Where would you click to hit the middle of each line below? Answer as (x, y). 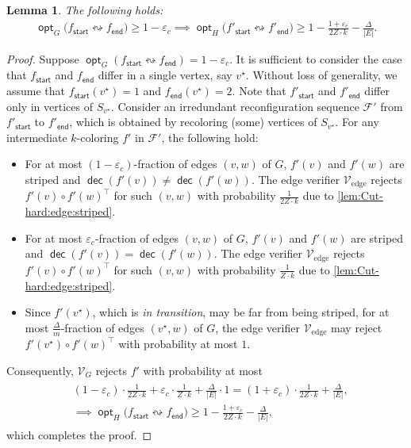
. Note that (259, 91)
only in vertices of (50, 106)
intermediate (37, 137)
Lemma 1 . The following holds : (85, 10)
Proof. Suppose (43, 58)
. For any (357, 122)
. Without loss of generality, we (321, 75)
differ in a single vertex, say (165, 75)
